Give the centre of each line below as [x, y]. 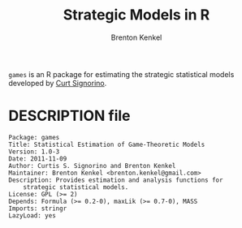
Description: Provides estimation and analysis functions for [116, 180]
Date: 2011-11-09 [38, 159]
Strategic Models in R [136, 15]
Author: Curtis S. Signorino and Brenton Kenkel [92, 166]
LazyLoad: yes [32, 215]
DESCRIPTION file [69, 116]
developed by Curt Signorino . [58, 83]
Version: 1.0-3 [34, 152]
